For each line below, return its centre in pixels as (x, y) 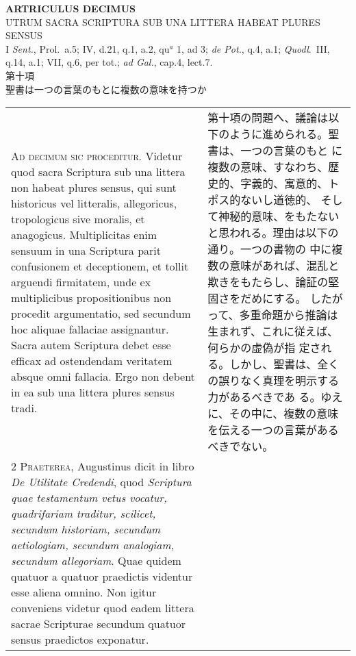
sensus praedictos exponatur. (80, 640)
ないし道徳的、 (279, 200)
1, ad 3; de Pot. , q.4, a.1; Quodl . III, (253, 48)
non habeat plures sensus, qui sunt (94, 187)
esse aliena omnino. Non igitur (84, 592)
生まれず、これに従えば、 (273, 331)
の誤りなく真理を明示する (274, 381)
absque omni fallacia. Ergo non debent (103, 376)
